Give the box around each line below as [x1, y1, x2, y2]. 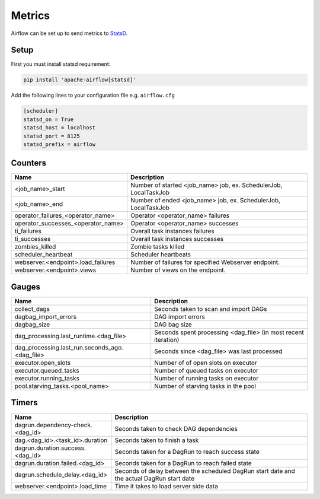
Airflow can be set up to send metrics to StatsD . [11, 30, 128, 37]
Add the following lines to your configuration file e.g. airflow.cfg [11, 92, 175, 99]
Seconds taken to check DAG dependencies [114, 424, 238, 433]
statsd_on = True [23, 116, 74, 123]
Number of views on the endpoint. [130, 266, 226, 274]
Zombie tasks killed [130, 243, 185, 251]
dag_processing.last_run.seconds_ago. [14, 343, 124, 351]
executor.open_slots [14, 358, 71, 367]
